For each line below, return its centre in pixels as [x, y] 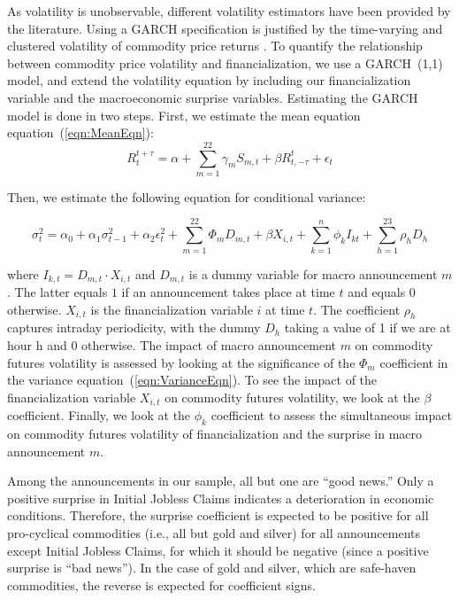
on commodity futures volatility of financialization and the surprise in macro [215, 434]
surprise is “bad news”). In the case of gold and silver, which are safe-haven [212, 568]
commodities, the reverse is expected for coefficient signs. [161, 584]
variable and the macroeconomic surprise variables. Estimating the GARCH [213, 97]
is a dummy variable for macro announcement [313, 273]
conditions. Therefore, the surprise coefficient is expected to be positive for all [218, 515]
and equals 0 [382, 292]
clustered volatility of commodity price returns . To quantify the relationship [215, 46]
